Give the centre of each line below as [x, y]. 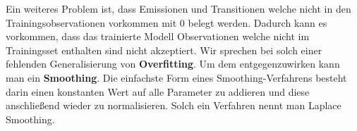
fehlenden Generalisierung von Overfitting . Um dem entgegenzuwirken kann [173, 64]
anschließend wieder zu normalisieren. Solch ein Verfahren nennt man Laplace [174, 105]
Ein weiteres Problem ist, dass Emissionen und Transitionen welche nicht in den [178, 8]
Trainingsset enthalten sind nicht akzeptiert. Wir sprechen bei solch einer [164, 50]
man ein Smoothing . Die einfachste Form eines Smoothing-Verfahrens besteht [176, 77]
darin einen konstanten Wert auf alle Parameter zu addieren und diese [158, 91]
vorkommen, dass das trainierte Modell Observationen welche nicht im [158, 36]
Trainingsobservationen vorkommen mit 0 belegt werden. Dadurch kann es [167, 22]
